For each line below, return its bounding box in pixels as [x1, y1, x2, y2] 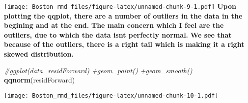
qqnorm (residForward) [4, 75, 75, 85]
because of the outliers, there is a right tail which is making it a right [4, 39, 245, 49]
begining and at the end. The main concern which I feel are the [4, 20, 224, 30]
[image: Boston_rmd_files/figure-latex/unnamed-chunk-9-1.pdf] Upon [4, 1, 236, 11]
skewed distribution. [4, 49, 74, 59]
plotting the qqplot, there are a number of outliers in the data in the [4, 10, 243, 21]
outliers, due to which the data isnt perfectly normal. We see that [4, 29, 232, 40]
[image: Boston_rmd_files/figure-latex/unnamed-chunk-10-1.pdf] [4, 92, 219, 99]
